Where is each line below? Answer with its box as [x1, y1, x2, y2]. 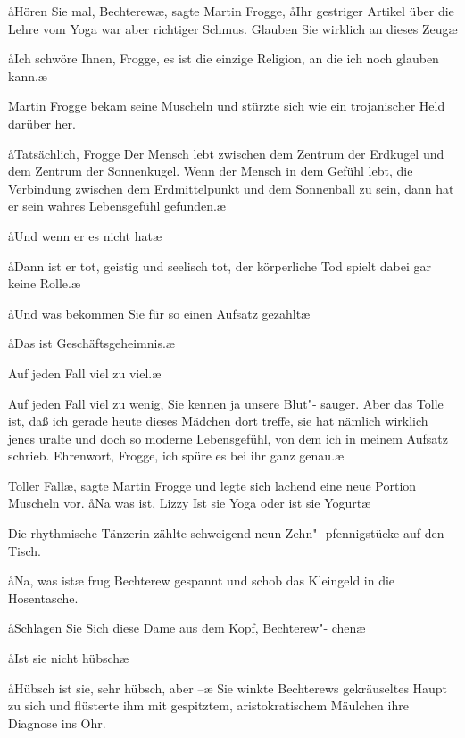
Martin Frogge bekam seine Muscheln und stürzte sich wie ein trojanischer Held [8, 96, 445, 115]
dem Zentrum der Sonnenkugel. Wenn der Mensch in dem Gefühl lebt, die [8, 162, 413, 180]
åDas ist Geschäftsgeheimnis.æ [8, 334, 175, 352]
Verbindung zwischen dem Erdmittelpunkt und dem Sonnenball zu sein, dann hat [8, 178, 454, 197]
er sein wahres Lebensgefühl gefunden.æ [8, 196, 226, 215]
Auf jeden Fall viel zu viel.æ [8, 363, 162, 382]
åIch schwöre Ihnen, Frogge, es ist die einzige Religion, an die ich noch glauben [8, 49, 439, 68]
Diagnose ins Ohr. [8, 713, 106, 732]
